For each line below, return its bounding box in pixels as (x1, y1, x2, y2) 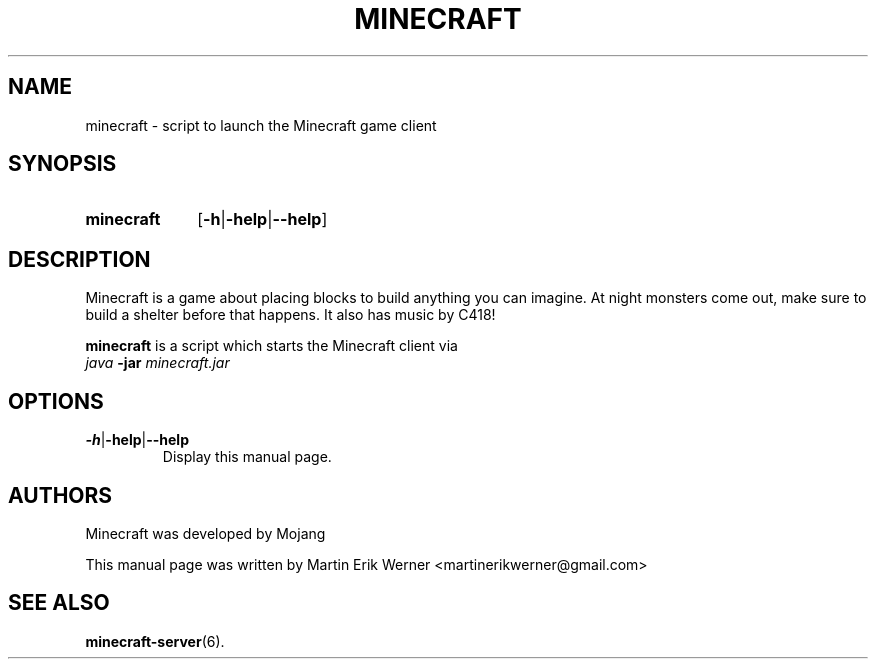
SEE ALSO (8, 590, 110, 616)
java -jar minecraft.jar (85, 354, 230, 372)
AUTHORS (8, 482, 113, 508)
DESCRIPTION (8, 246, 151, 272)
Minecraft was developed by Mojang (85, 524, 326, 542)
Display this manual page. (162, 448, 332, 466)
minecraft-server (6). (85, 632, 225, 650)
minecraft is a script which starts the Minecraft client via (85, 337, 458, 355)
